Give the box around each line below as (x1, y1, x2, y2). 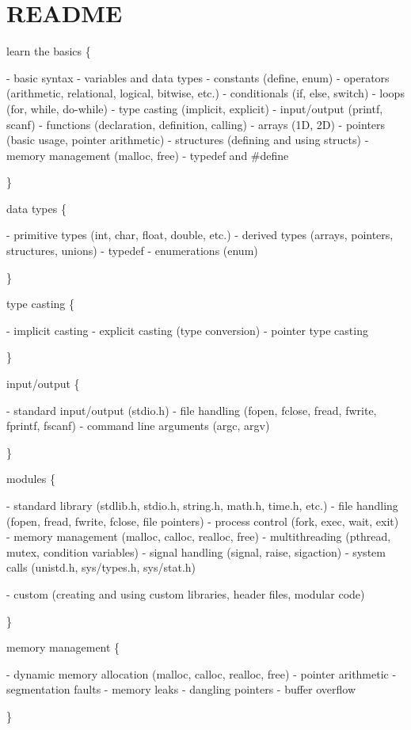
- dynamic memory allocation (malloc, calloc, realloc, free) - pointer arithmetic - (6, 665, 397, 682)
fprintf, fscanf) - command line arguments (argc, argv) (6, 417, 270, 434)
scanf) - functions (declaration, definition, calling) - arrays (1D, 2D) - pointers (6, 116, 386, 132)
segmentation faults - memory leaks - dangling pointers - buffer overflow (6, 681, 356, 698)
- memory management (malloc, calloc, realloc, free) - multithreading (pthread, (6, 528, 391, 545)
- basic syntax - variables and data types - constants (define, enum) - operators (6, 69, 390, 86)
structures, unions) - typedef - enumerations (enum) (6, 242, 258, 259)
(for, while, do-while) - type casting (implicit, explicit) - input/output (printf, (6, 100, 383, 116)
